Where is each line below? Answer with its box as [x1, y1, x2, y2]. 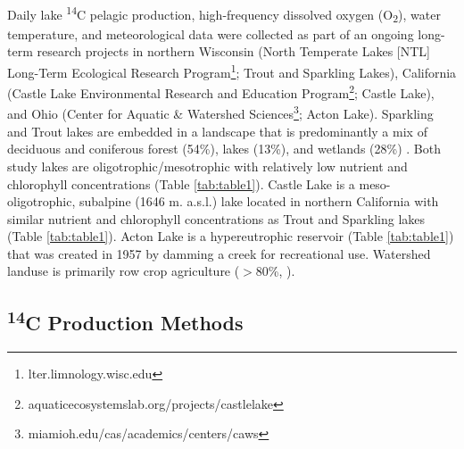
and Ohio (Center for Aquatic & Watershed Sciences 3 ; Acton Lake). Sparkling [7, 102, 434, 123]
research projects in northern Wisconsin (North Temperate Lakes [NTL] [37, 42, 430, 61]
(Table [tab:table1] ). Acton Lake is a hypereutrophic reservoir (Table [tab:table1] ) [7, 227, 454, 245]
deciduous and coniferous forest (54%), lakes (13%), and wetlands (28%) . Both [7, 139, 441, 158]
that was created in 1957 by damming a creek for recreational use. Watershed [7, 244, 431, 262]
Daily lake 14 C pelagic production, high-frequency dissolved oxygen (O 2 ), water [7, 3, 441, 26]
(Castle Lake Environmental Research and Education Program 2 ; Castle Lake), [7, 81, 435, 102]
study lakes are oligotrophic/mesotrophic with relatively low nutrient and [7, 156, 408, 175]
